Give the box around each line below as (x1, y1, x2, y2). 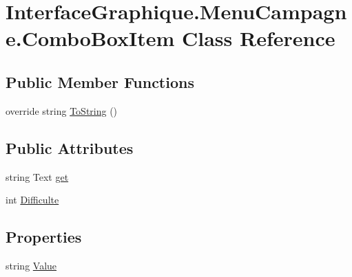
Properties (6, 226, 82, 247)
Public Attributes (6, 137, 134, 158)
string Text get (6, 169, 69, 184)
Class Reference (182, 24, 335, 52)
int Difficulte (6, 192, 59, 207)
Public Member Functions (6, 71, 194, 92)
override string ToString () (6, 103, 118, 118)
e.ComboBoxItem (6, 24, 175, 52)
